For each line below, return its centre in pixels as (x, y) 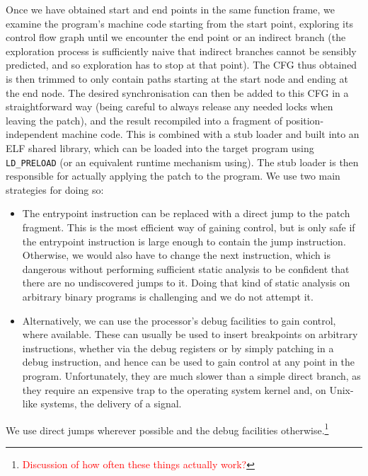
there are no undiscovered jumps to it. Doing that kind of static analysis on (186, 283)
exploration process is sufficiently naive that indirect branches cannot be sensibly (181, 51)
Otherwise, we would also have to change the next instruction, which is (176, 255)
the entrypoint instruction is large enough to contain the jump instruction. (184, 241)
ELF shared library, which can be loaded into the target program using (160, 147)
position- (305, 120)
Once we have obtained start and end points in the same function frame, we (171, 9)
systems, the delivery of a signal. (111, 404)
